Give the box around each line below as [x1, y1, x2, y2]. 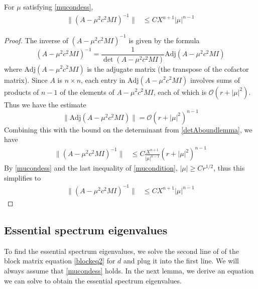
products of [4, 86, 39, 97]
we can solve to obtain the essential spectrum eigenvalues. [4, 275, 182, 285]
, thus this [213, 163, 245, 173]
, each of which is [153, 86, 207, 97]
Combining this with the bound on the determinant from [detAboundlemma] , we [4, 124, 252, 134]
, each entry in [81, 74, 125, 85]
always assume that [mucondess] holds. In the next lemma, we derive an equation [4, 265, 254, 275]
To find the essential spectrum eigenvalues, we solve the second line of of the [4, 245, 239, 256]
